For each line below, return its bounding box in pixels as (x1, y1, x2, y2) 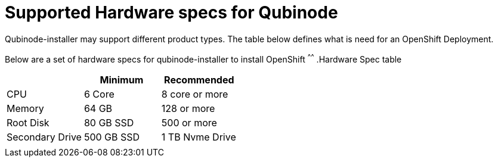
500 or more (161, 117, 217, 129)
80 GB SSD (83, 117, 134, 129)
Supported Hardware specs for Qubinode (5, 2, 338, 23)
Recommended (164, 74, 234, 86)
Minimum (100, 74, 144, 86)
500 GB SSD (83, 131, 140, 144)
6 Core (83, 88, 115, 101)
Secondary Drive (7, 131, 82, 144)
